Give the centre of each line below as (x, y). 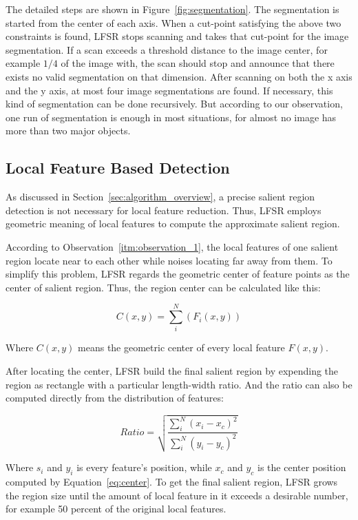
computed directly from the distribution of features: (115, 398)
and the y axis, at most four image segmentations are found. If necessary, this (169, 90)
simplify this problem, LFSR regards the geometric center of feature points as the (178, 274)
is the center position (302, 467)
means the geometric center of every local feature (181, 347)
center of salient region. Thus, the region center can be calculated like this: (163, 287)
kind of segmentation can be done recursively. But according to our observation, (174, 104)
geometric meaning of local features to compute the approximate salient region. (173, 223)
